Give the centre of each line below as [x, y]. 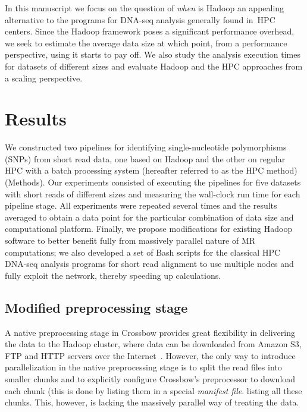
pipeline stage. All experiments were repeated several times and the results [141, 205]
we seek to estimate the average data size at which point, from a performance [146, 43]
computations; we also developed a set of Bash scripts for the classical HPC [143, 252]
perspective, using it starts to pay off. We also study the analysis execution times [153, 54]
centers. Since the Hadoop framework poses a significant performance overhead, [150, 31]
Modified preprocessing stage [96, 307]
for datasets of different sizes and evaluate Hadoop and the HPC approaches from [154, 66]
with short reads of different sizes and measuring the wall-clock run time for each [153, 194]
